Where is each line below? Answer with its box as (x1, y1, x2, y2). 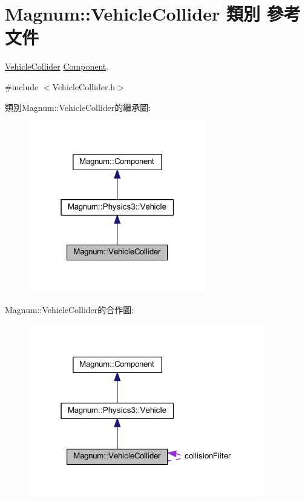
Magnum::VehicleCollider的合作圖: (5, 303, 134, 316)
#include (5, 80, 39, 93)
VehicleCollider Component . (5, 60, 109, 73)
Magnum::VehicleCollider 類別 (5, 1, 260, 26)
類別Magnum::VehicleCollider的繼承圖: (5, 101, 151, 113)
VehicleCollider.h (52, 80, 116, 93)
